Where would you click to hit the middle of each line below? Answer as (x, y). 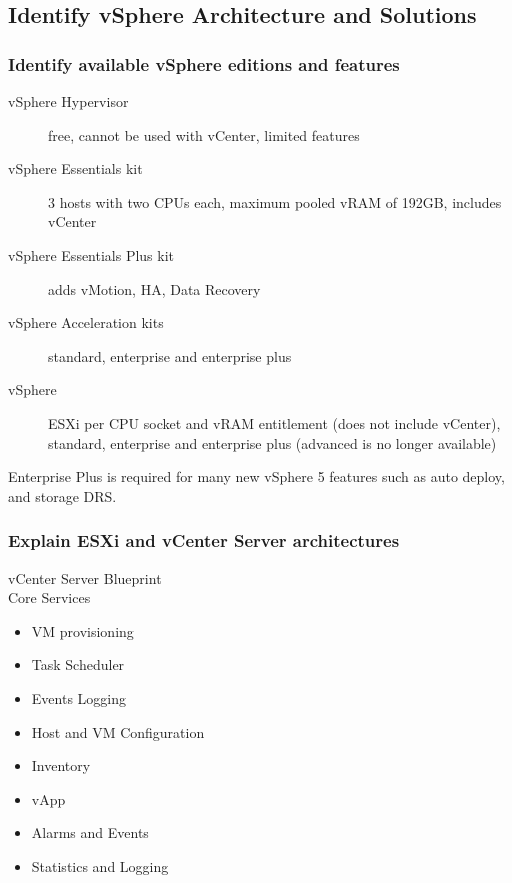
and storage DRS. (62, 495)
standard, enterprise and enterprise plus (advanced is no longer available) (272, 442)
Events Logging (78, 697)
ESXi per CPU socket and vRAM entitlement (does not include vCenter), (274, 422)
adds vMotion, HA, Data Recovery (154, 288)
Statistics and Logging (100, 865)
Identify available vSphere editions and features (204, 63)
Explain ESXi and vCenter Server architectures (204, 540)
